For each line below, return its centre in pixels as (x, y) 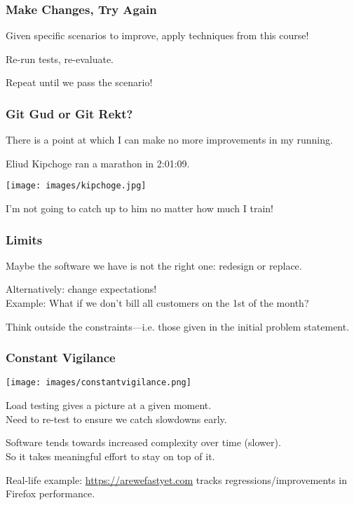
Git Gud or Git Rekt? (69, 113)
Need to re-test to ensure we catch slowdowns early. (116, 418)
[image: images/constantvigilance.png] (98, 383)
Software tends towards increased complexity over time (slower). (143, 442)
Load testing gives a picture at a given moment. (109, 405)
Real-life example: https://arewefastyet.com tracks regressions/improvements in (176, 479)
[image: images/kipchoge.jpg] (76, 186)
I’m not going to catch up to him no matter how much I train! (139, 208)
